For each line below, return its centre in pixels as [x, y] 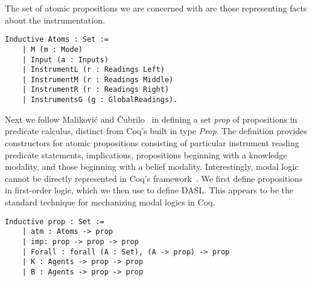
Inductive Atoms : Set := [57, 40]
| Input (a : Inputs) [65, 60]
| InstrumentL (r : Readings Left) [93, 70]
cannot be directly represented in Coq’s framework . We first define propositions [154, 178]
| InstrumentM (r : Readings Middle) [98, 79]
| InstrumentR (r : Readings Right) [96, 90]
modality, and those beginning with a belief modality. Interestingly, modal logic [152, 166]
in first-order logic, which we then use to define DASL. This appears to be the [149, 190]
